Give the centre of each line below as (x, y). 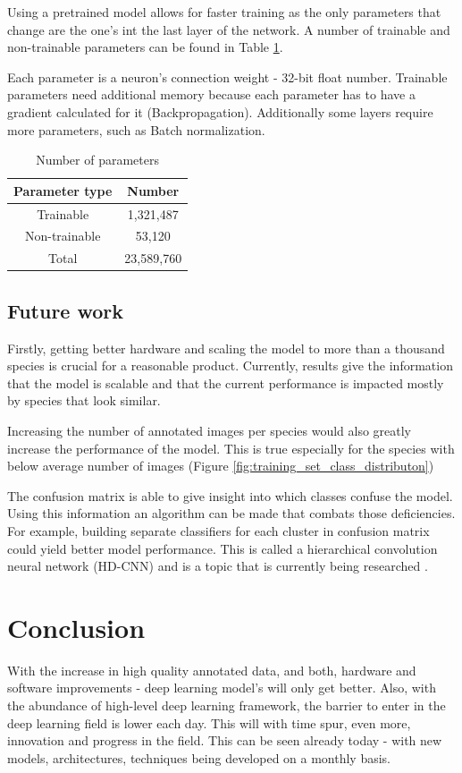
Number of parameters (97, 160)
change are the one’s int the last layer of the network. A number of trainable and (229, 29)
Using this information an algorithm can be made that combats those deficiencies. (231, 513)
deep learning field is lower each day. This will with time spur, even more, (209, 722)
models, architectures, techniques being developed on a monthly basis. (199, 757)
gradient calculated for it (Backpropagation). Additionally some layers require (220, 111)
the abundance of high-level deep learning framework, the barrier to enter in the (227, 705)
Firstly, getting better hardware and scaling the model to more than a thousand (226, 348)
